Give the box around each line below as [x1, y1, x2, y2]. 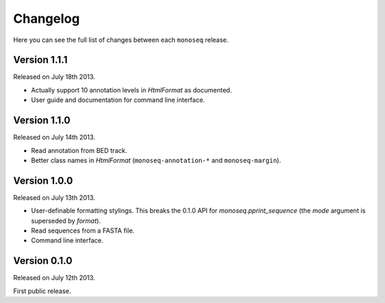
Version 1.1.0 [13, 115, 71, 127]
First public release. [13, 287, 71, 295]
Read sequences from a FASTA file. [31, 226, 135, 235]
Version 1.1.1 [13, 54, 68, 66]
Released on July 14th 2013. [13, 133, 96, 142]
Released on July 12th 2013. [13, 274, 96, 282]
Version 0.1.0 [13, 255, 73, 267]
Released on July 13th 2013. [13, 193, 96, 202]
